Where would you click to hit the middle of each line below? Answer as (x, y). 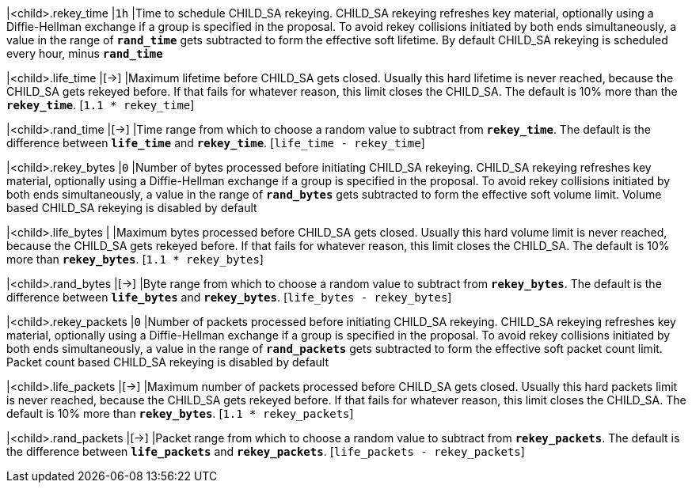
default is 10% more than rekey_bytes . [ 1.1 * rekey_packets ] (180, 413)
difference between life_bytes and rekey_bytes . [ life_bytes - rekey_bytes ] (229, 297)
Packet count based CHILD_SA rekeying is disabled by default (167, 362)
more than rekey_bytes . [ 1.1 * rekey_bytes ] (135, 259)
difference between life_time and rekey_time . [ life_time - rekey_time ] (216, 143)
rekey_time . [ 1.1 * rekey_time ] (101, 105)
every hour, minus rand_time (85, 53)
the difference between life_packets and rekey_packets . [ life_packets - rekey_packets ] (266, 451)
